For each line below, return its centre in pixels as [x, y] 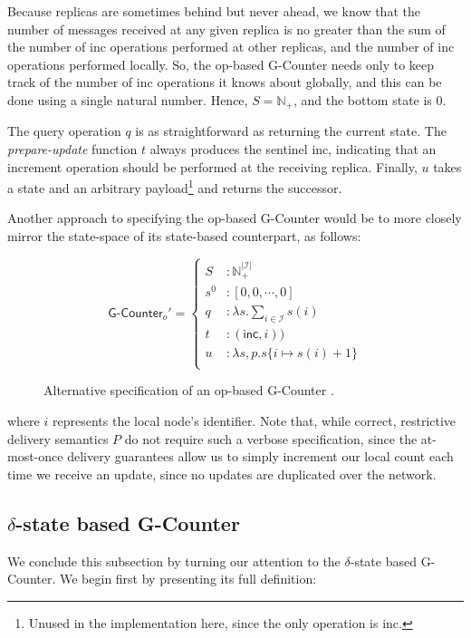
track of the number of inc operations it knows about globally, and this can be [225, 82]
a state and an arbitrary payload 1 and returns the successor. [175, 186]
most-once [35, 456]
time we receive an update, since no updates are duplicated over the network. [222, 474]
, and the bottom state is [362, 99]
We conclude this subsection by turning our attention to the [174, 561]
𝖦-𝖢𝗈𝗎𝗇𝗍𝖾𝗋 [135, 313]
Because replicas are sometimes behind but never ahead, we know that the [214, 11]
